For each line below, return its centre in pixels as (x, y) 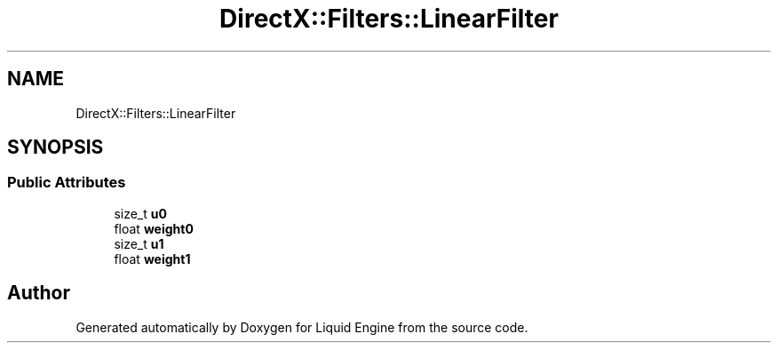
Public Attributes (67, 183)
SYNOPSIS (56, 147)
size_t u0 (140, 213)
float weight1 (152, 259)
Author (39, 293)
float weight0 (154, 228)
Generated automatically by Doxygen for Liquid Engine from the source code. (302, 327)
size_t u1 (139, 243)
